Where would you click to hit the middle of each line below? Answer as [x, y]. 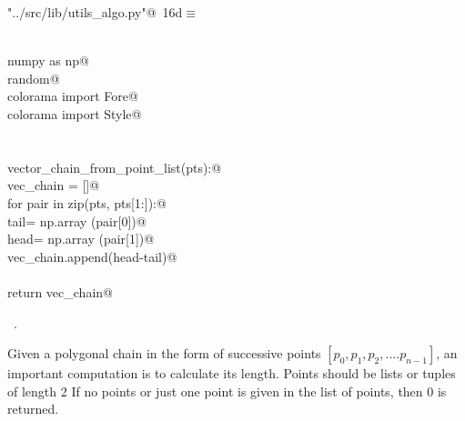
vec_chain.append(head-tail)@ [92, 256]
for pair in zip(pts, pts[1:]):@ [87, 202]
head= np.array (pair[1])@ [81, 239]
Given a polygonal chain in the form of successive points [164, 353]
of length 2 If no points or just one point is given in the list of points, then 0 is [227, 391]
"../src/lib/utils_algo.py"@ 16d [95, 12]
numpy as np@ [48, 60]
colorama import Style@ [75, 113]
